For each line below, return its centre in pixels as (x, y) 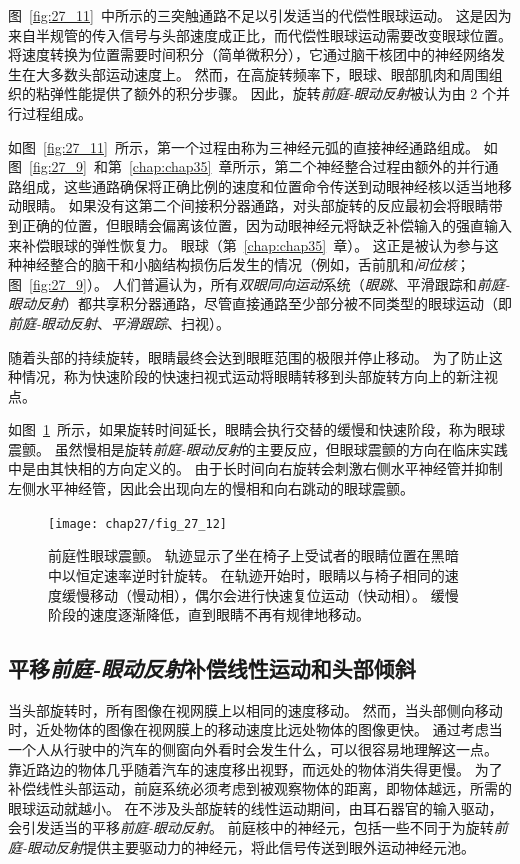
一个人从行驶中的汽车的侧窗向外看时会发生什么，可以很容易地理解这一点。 (253, 749)
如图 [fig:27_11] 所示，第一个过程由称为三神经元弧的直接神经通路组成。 (243, 146)
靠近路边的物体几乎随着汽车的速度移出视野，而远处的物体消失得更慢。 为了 (255, 768)
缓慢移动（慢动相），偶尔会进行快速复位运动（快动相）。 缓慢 (260, 594)
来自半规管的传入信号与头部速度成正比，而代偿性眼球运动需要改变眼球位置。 (260, 34)
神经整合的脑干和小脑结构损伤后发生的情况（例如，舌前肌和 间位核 (238, 264)
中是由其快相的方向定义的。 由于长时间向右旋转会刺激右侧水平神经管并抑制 (255, 468)
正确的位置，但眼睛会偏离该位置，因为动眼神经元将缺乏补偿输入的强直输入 (266, 224)
